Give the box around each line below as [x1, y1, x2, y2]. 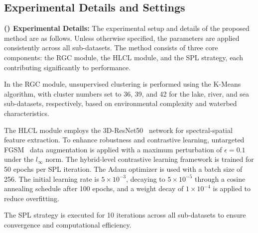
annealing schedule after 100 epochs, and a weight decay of [4, 183, 184, 194]
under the [4, 154, 34, 164]
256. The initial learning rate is [4, 173, 99, 184]
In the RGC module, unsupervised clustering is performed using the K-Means [4, 79, 241, 89]
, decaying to [126, 173, 165, 184]
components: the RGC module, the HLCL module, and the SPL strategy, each [4, 52, 243, 62]
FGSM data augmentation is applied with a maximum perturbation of [4, 144, 222, 154]
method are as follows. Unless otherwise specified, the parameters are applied [4, 32, 240, 43]
